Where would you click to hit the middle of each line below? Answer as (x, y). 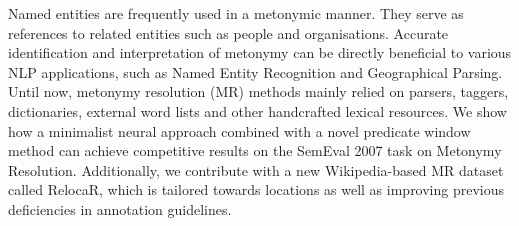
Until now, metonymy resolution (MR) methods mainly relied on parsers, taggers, (258, 91)
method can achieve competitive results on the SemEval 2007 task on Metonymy (255, 150)
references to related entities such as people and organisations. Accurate (228, 32)
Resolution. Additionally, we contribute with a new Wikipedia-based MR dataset (256, 169)
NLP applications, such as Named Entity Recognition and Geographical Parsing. (255, 71)
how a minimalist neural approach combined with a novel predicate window (239, 130)
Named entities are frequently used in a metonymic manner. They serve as (236, 13)
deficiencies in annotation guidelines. (120, 208)
